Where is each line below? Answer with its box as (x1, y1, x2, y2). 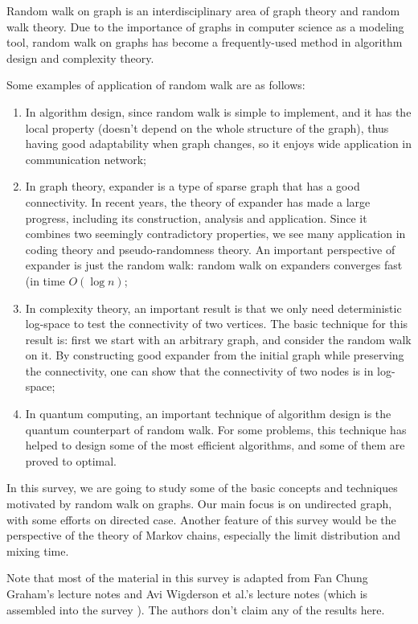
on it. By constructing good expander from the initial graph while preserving (25, 347, 404, 363)
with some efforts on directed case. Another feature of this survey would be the (6, 511, 396, 528)
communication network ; (25, 150, 146, 167)
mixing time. (6, 542, 69, 559)
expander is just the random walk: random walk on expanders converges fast (25, 257, 403, 273)
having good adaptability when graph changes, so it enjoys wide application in (25, 135, 412, 152)
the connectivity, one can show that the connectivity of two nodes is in (25, 362, 374, 379)
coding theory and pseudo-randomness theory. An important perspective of (25, 240, 395, 257)
